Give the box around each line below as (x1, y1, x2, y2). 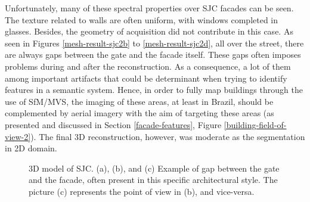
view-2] (5, 130, 31, 142)
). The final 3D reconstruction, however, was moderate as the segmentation (30, 130, 305, 142)
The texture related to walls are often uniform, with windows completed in (5, 13, 278, 26)
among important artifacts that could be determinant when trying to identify (5, 72, 287, 84)
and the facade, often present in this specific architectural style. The (29, 173, 278, 186)
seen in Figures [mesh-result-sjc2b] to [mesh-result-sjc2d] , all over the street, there (5, 36, 304, 49)
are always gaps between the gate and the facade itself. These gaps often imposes (5, 48, 301, 61)
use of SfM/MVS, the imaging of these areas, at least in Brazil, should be (5, 95, 274, 107)
